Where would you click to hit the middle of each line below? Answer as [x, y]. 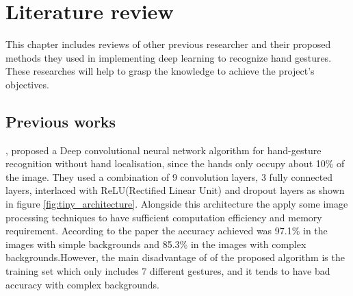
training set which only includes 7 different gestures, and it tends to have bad [168, 271]
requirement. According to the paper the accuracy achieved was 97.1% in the [167, 231]
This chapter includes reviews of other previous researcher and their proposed [168, 44]
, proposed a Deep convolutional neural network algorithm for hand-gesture [164, 150]
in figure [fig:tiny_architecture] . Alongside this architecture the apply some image [177, 204]
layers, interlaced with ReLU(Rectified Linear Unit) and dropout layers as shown [175, 190]
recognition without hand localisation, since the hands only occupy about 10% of [175, 163]
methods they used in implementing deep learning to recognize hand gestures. [169, 57]
